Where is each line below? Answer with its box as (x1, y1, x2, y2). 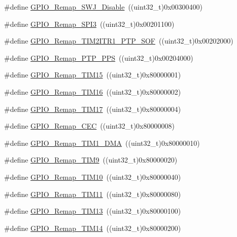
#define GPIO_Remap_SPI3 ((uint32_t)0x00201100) (4, 18, 175, 29)
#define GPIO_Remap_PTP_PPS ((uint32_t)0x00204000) (4, 52, 193, 63)
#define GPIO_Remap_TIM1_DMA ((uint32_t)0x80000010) (4, 137, 200, 148)
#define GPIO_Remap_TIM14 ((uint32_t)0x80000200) (4, 222, 181, 233)
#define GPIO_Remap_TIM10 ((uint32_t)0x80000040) (4, 171, 181, 182)
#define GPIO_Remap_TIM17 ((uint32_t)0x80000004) (4, 103, 181, 114)
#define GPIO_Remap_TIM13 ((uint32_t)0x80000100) (4, 206, 181, 216)
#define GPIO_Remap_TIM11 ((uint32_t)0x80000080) (4, 188, 181, 199)
